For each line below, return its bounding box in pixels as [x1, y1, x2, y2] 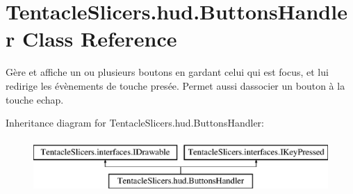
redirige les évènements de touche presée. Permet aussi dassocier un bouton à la [6, 78, 345, 92]
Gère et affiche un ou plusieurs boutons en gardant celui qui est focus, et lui [6, 65, 329, 79]
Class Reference [22, 24, 177, 53]
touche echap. [6, 92, 64, 106]
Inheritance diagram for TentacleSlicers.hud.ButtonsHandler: [6, 115, 264, 130]
